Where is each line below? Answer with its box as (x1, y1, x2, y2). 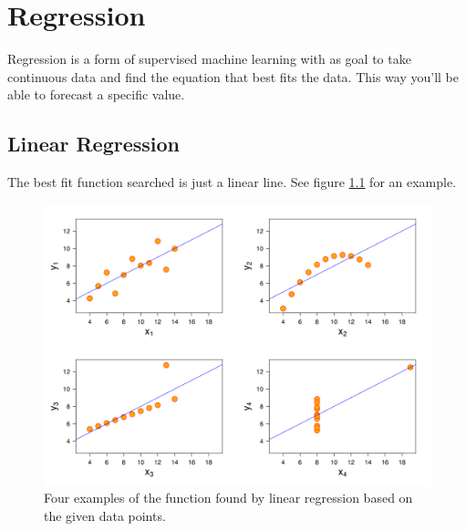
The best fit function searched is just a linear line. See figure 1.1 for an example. (7, 172, 457, 192)
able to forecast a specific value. (7, 85, 185, 104)
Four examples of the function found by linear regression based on (44, 488, 413, 507)
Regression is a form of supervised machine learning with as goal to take (7, 49, 411, 68)
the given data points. (44, 505, 166, 525)
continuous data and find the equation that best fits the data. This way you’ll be (7, 67, 460, 86)
